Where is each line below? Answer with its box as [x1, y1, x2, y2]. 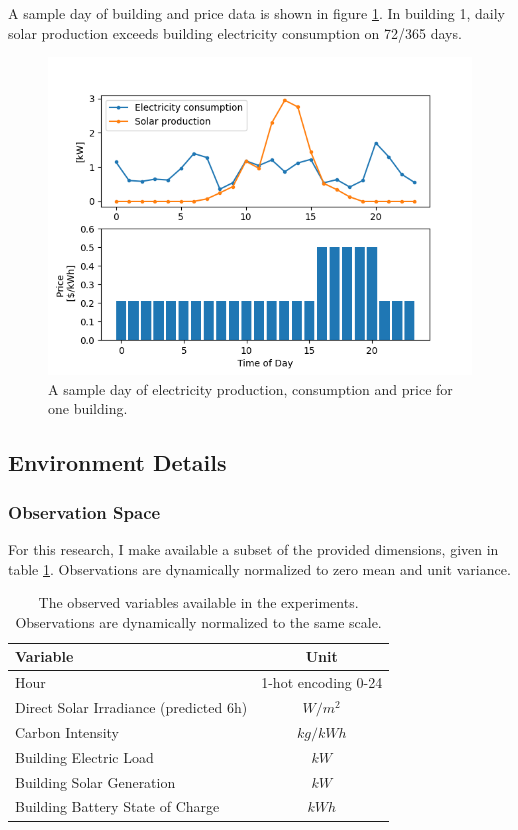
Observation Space [8, 499, 161, 524]
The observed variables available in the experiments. [38, 592, 359, 613]
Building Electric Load [15, 746, 154, 767]
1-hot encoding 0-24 [261, 672, 383, 693]
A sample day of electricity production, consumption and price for [48, 378, 453, 399]
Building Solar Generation [15, 771, 176, 792]
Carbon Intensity [15, 721, 119, 742]
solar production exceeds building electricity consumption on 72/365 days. [8, 22, 462, 43]
